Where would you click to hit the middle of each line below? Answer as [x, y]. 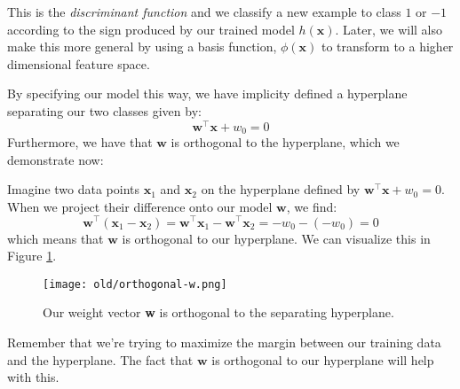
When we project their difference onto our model [140, 206]
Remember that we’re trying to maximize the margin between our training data [224, 342]
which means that [56, 238]
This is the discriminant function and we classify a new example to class [204, 12]
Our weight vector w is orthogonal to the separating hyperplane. [218, 312]
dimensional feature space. [79, 63]
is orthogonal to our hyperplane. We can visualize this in [276, 238]
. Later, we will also [389, 29]
